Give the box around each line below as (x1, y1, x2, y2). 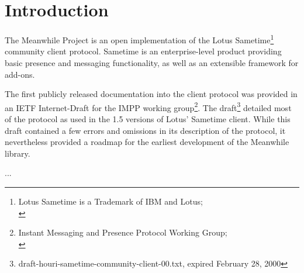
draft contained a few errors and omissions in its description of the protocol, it (5, 124, 286, 136)
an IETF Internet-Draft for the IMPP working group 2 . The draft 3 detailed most (5, 99, 292, 113)
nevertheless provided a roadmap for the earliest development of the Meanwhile (5, 136, 289, 148)
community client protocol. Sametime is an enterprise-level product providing (5, 45, 282, 57)
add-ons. (5, 68, 35, 80)
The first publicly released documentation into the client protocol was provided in (5, 88, 298, 100)
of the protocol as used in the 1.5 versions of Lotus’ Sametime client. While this (5, 113, 291, 125)
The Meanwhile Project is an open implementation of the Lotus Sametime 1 (5, 32, 274, 46)
